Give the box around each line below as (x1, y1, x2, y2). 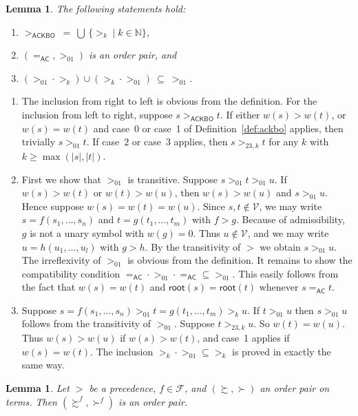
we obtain (260, 239, 301, 253)
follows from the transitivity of (21, 316, 151, 331)
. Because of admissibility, (236, 212, 345, 227)
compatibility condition (21, 266, 120, 280)
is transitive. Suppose (127, 171, 218, 186)
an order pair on (260, 381, 330, 395)
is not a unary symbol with (30, 225, 145, 240)
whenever (259, 280, 299, 294)
